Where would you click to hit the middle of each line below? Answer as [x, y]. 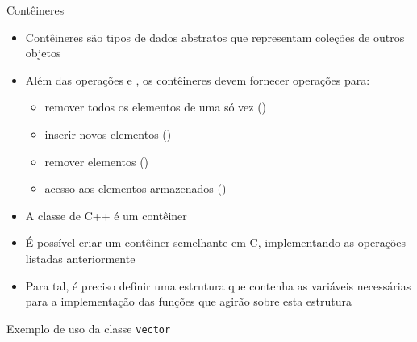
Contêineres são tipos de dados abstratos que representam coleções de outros [215, 37]
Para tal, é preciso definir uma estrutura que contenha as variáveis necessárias [218, 285]
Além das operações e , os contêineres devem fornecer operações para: [198, 79]
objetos [43, 53]
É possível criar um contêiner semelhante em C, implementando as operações [216, 242]
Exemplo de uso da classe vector [89, 328]
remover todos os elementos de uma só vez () [156, 107]
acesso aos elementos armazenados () [136, 188]
